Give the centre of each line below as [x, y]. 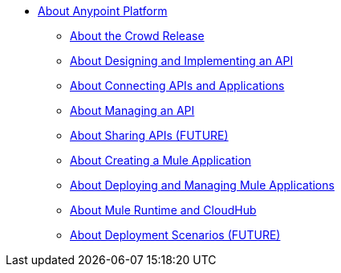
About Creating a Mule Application [161, 160]
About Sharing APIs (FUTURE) [149, 135]
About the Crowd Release [137, 36]
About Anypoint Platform [103, 11]
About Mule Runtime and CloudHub [163, 210]
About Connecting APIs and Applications [177, 86]
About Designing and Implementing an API [182, 61]
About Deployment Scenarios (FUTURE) [175, 235]
